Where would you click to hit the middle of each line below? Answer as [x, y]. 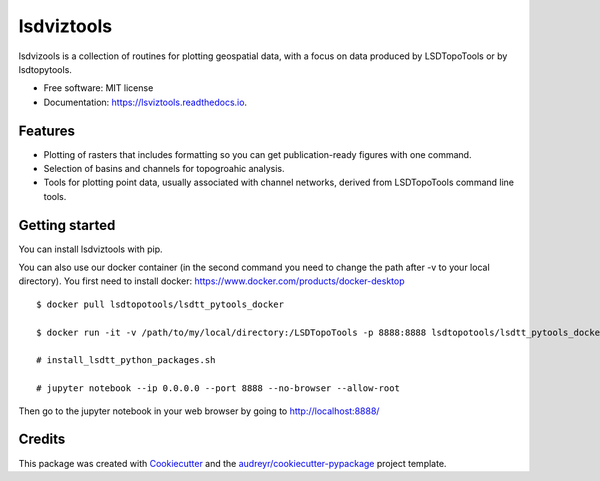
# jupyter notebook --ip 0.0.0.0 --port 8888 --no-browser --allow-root [218, 388]
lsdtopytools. [45, 69]
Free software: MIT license [98, 88]
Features [46, 130]
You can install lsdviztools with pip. [91, 249]
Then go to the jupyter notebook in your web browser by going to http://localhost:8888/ [199, 411]
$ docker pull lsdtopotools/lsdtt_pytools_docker [160, 304]
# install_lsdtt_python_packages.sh [126, 360]
